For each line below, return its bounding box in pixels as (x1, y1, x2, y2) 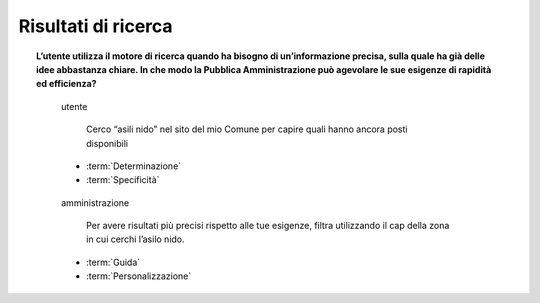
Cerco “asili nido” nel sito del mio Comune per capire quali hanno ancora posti (86, 123, 408, 135)
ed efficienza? (36, 78, 97, 90)
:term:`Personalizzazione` (86, 270, 192, 282)
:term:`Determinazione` (86, 160, 182, 172)
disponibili (86, 137, 129, 149)
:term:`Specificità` (86, 174, 160, 186)
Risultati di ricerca (18, 15, 174, 37)
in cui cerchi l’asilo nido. (86, 233, 185, 245)
